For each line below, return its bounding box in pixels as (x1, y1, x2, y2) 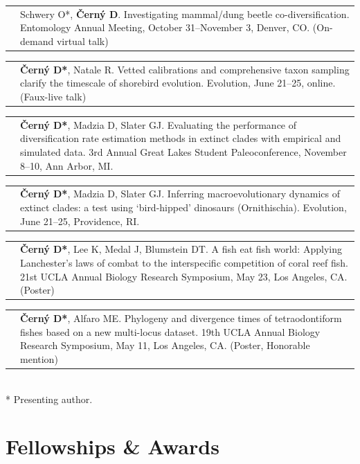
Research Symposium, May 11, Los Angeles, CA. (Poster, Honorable (20, 338, 310, 353)
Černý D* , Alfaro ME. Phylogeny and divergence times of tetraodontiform (20, 311, 342, 325)
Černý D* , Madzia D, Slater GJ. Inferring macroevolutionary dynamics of (20, 186, 340, 201)
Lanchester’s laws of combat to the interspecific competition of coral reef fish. (20, 256, 348, 270)
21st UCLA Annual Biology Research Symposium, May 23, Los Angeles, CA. (20, 269, 348, 283)
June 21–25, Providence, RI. (20, 213, 140, 228)
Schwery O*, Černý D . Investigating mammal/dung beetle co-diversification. (20, 6, 350, 21)
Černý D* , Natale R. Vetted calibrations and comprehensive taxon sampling (20, 62, 350, 76)
